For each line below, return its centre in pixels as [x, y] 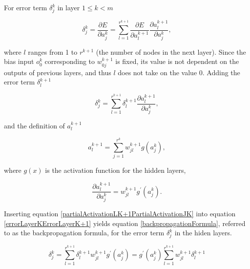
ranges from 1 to [53, 52]
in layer [69, 7]
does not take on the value [157, 72]
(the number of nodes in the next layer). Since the [171, 52]
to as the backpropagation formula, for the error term [84, 233]
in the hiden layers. [203, 233]
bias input [19, 61]
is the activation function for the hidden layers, [115, 170]
